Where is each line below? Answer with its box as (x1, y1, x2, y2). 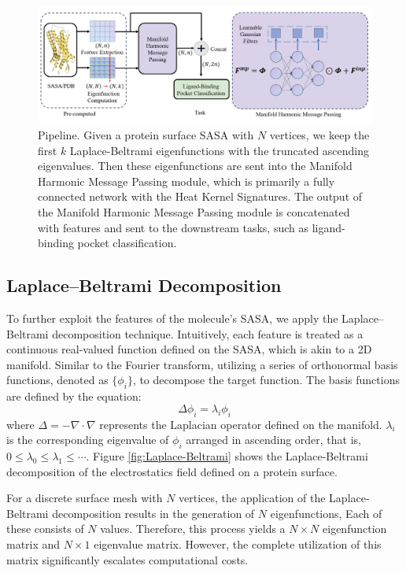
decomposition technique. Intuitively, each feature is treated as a (52, 325, 364, 342)
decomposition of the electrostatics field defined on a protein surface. (6, 463, 338, 479)
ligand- (312, 219, 345, 235)
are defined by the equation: (6, 388, 142, 405)
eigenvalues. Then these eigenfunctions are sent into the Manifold (38, 157, 352, 174)
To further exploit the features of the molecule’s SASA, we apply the (6, 310, 338, 327)
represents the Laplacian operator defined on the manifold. (99, 416, 382, 432)
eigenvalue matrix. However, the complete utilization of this (94, 535, 382, 552)
